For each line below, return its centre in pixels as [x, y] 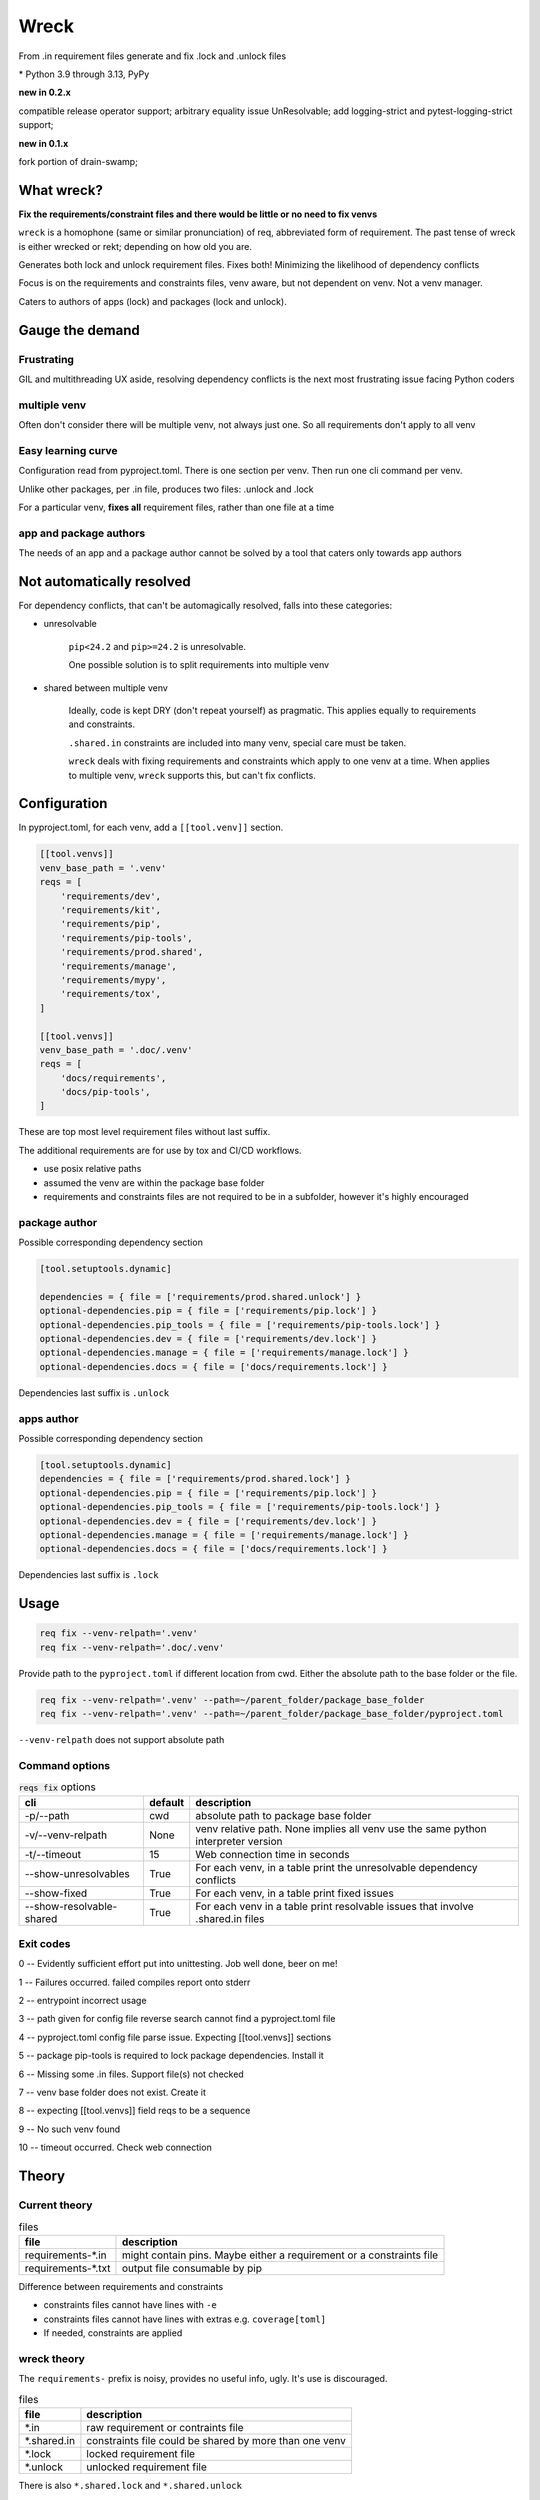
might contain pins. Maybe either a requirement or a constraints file [280, 2255]
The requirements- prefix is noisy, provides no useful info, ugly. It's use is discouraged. [203, 2379]
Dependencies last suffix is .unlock [94, 1392]
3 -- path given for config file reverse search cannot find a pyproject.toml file [177, 2019]
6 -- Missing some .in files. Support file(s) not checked [131, 2074]
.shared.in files [230, 1918]
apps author [48, 1418]
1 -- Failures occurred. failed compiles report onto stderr [134, 1982]
